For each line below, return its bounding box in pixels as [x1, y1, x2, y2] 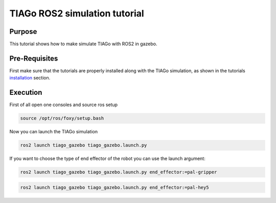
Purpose [9, 27, 37, 36]
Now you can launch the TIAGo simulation [9, 129, 98, 135]
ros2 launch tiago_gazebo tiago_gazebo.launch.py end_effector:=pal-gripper [20, 169, 217, 175]
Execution [9, 88, 42, 97]
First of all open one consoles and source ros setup [9, 101, 118, 108]
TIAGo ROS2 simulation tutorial [9, 8, 144, 19]
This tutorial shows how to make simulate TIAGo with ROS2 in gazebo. [9, 41, 157, 47]
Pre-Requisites [9, 54, 58, 63]
